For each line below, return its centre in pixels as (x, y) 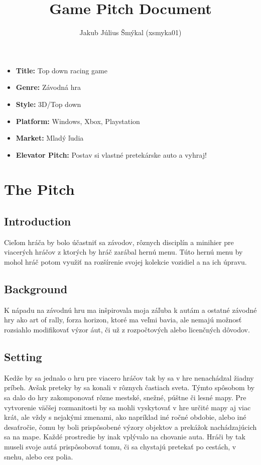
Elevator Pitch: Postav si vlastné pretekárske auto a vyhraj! (111, 154)
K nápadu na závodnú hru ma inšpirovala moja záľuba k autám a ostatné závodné (130, 310)
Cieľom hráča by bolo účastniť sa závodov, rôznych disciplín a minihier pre (119, 242)
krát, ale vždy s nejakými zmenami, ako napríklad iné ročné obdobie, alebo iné (125, 417)
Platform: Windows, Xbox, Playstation (78, 121)
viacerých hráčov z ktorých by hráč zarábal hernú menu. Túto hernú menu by (123, 252)
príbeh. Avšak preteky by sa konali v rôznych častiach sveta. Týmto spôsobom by (129, 387)
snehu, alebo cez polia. (39, 456)
